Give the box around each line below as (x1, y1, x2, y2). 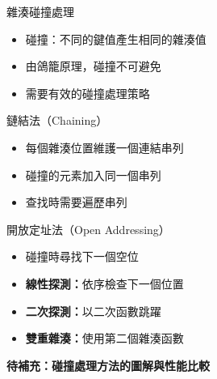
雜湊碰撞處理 (6, 3, 74, 19)
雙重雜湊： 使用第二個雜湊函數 (25, 330, 184, 347)
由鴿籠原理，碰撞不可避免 (25, 57, 161, 75)
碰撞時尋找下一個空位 (25, 248, 139, 265)
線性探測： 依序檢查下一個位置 (25, 275, 184, 292)
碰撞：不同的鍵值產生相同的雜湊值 (25, 30, 207, 47)
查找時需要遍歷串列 (25, 194, 127, 211)
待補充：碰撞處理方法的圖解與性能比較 (6, 356, 210, 373)
